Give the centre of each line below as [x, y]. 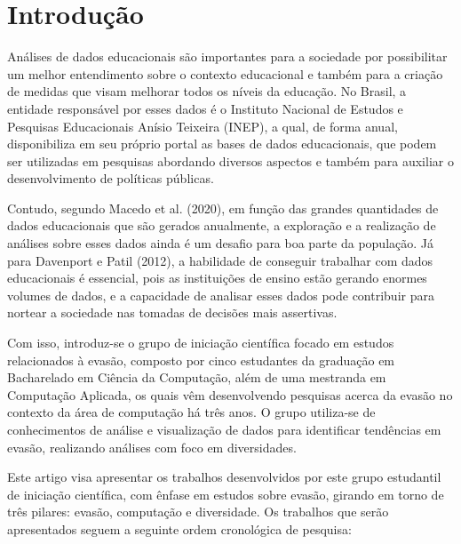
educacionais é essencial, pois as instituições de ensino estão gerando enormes [217, 278]
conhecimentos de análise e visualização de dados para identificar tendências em [224, 429]
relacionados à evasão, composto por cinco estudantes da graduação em [201, 360]
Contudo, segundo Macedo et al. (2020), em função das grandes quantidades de [223, 208]
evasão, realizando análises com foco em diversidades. [152, 447]
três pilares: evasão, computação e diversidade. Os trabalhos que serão [198, 512]
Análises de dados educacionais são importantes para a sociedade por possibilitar [227, 56]
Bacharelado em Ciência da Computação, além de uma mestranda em [197, 377]
